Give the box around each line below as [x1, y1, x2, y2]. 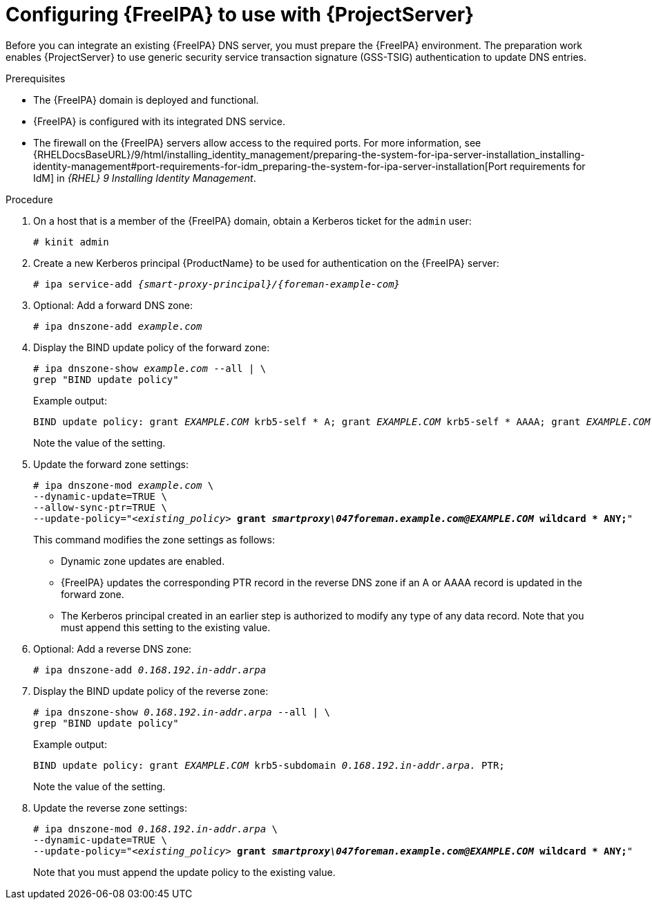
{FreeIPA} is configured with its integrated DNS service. [33, 115, 285, 127]
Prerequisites [6, 72, 66, 84]
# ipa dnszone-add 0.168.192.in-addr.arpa [33, 664, 267, 675]
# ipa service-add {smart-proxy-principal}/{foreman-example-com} [33, 278, 401, 290]
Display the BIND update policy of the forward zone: [33, 341, 270, 353]
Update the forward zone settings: [33, 458, 189, 470]
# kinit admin [33, 236, 109, 248]
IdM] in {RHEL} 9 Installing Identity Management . [33, 171, 256, 184]
